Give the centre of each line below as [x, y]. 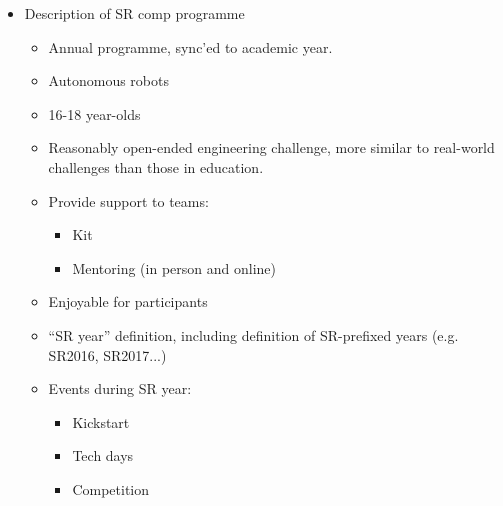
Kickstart [101, 421]
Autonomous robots [108, 80]
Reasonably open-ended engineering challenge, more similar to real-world [271, 147]
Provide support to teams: [128, 200]
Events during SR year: [120, 388]
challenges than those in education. [156, 166]
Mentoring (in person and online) [174, 267]
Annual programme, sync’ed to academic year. [190, 46]
